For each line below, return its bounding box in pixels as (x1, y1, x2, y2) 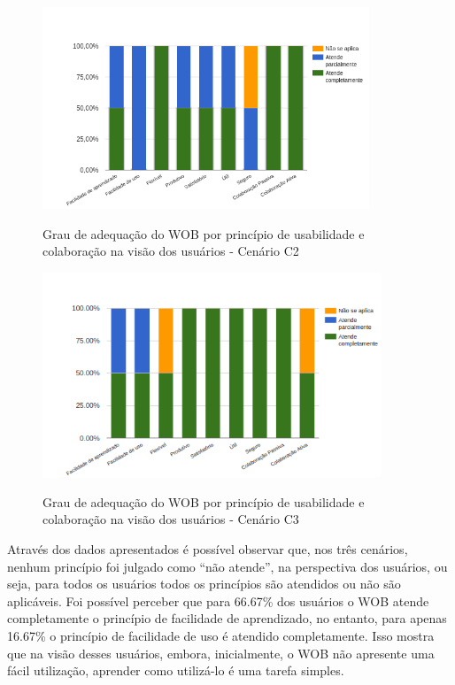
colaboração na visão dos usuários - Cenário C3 (42, 510, 299, 528)
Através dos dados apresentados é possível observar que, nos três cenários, (7, 540, 408, 558)
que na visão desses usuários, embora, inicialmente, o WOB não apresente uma (7, 643, 435, 662)
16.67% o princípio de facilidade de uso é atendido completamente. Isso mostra (7, 627, 435, 644)
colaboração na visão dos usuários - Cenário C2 (42, 242, 299, 260)
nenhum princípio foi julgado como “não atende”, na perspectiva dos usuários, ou (7, 557, 448, 575)
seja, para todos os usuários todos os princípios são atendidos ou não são (7, 574, 401, 593)
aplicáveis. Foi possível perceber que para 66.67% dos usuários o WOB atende (7, 591, 429, 610)
